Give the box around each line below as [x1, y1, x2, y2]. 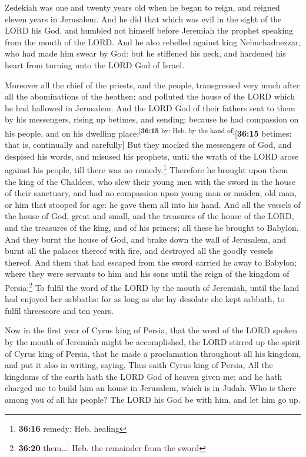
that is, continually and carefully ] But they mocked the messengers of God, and [5, 138, 292, 151]
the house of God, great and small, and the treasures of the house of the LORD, [5, 210, 294, 222]
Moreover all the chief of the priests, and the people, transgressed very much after [5, 78, 300, 91]
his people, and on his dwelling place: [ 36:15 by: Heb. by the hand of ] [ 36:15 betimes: [5, 125, 292, 139]
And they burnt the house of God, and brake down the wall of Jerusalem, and [5, 233, 287, 245]
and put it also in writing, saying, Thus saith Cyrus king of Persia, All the [5, 359, 273, 371]
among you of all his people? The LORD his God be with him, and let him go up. [5, 393, 301, 405]
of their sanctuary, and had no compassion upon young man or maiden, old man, [5, 187, 297, 199]
